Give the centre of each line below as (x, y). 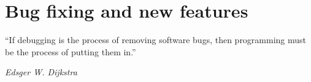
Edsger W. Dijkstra (41, 72)
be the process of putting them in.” (71, 51)
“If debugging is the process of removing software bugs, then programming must (156, 40)
